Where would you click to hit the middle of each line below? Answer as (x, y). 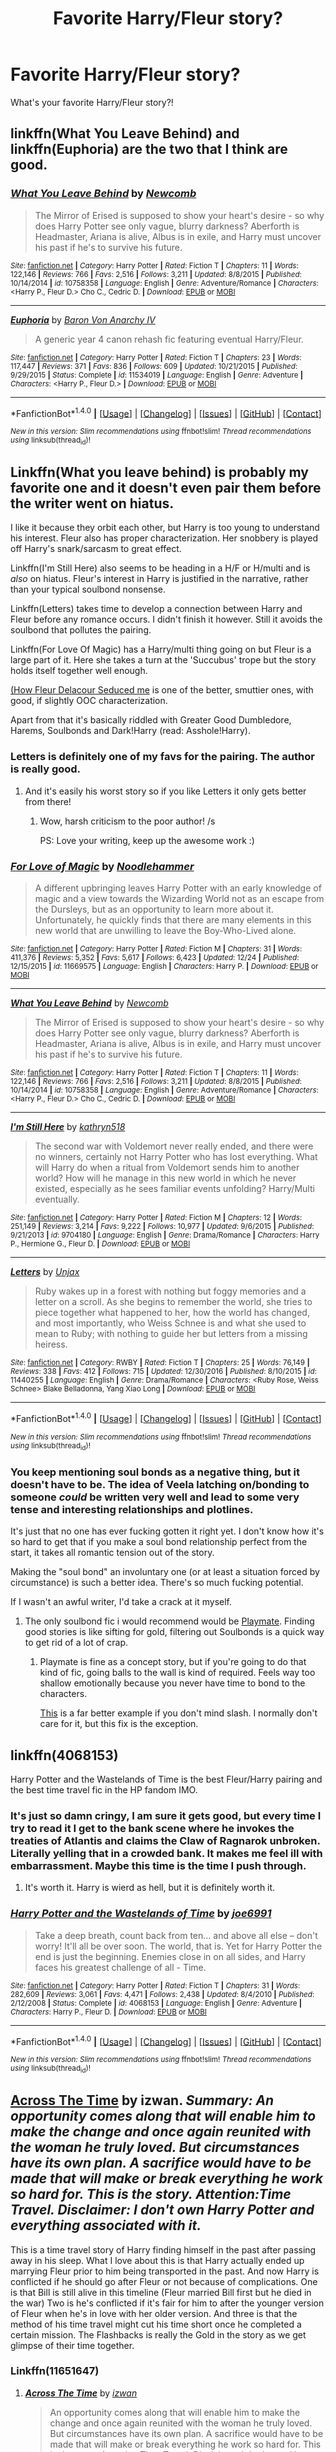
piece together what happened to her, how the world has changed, (172, 1313)
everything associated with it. (106, 2225)
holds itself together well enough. (79, 671)
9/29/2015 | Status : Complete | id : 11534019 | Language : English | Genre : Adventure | (157, 375)
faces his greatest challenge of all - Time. (120, 1967)
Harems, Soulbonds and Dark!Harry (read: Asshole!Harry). (130, 731)
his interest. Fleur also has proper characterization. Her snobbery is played (164, 538)
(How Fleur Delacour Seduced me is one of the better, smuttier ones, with (162, 690)
